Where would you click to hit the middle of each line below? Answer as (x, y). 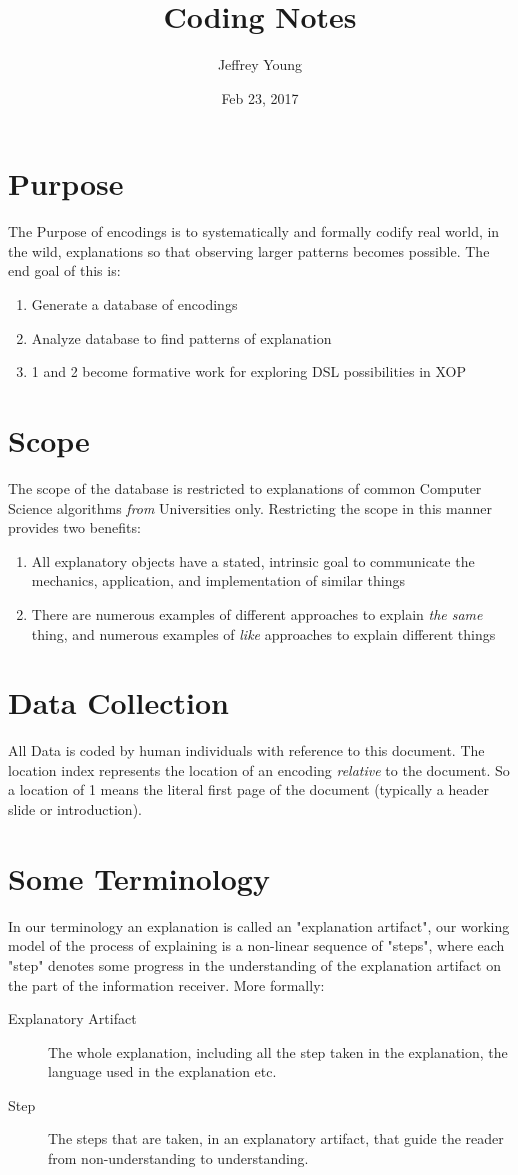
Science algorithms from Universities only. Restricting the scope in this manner (250, 507)
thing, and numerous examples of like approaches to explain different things (263, 633)
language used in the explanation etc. (162, 1071)
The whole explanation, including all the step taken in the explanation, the (278, 1051)
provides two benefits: (74, 527)
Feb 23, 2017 (260, 97)
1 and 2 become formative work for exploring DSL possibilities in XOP (249, 371)
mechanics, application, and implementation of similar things (218, 580)
